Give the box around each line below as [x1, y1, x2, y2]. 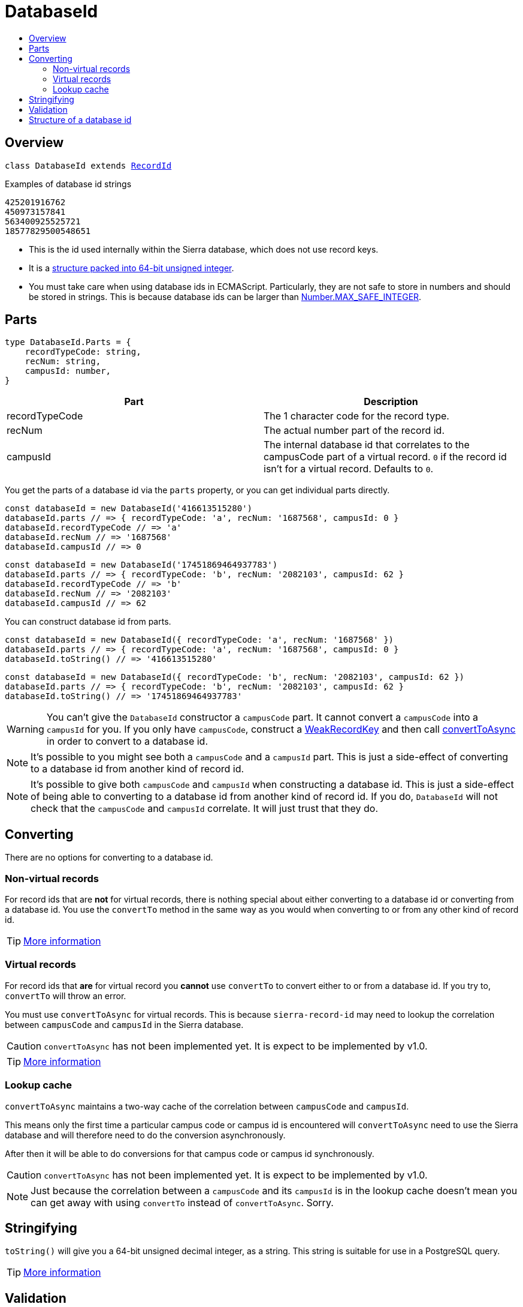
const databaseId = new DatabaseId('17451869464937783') [5, 560, 278, 570]
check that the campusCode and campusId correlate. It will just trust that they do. [31, 802, 378, 815]
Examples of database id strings [5, 178, 132, 189]
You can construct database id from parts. [5, 616, 171, 627]
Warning [7, 723, 44, 736]
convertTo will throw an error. [5, 990, 126, 1001]
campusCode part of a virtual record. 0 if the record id [264, 451, 507, 463]
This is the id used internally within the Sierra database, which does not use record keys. [29, 244, 379, 254]
